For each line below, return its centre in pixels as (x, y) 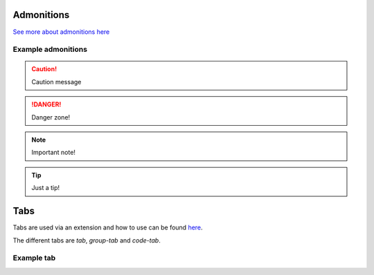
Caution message (56, 82)
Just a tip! (46, 188)
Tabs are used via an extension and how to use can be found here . (108, 227)
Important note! (54, 153)
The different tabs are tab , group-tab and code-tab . (87, 240)
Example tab (34, 258)
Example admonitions (50, 50)
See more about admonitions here (61, 32)
